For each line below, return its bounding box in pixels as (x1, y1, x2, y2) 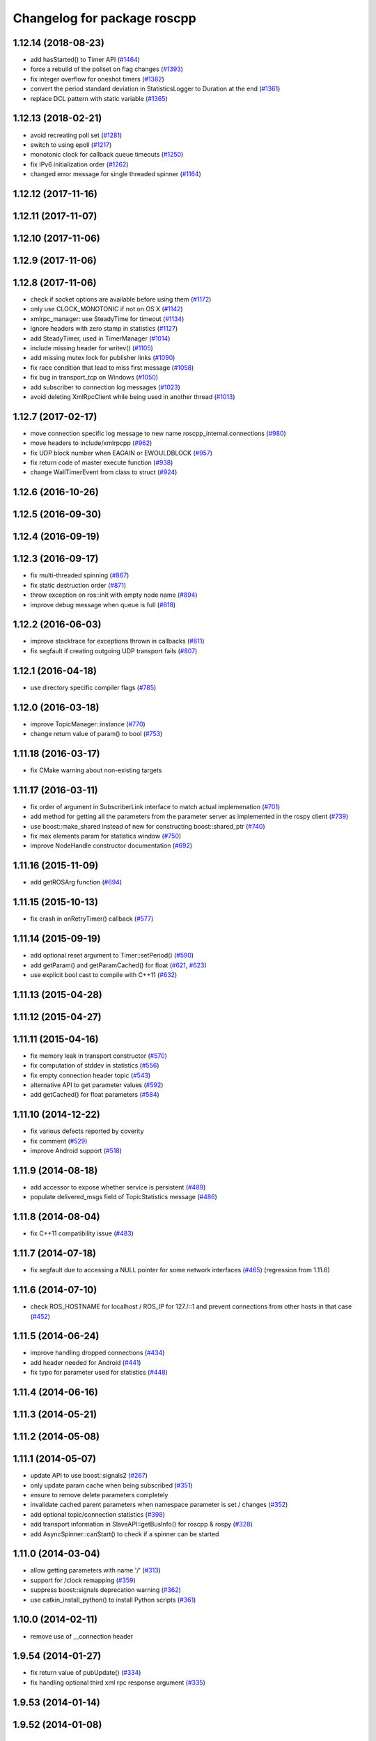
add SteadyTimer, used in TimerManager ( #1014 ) (30, 334, 171, 343)
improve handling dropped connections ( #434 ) (30, 1348, 165, 1357)
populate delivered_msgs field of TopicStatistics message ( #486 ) (30, 1193, 217, 1201)
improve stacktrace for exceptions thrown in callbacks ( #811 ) (30, 637, 205, 646)
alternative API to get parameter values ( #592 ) (30, 1081, 164, 1089)
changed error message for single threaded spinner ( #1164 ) (30, 170, 201, 178)
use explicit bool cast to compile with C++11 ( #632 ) (30, 970, 178, 978)
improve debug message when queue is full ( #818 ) (30, 600, 176, 609)
